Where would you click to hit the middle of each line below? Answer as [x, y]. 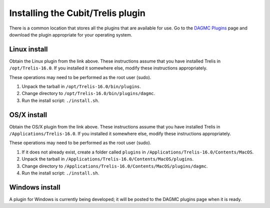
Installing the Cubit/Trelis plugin [77, 13]
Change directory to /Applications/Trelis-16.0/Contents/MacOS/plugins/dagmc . [115, 166]
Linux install [28, 49]
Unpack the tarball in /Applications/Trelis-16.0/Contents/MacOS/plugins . [108, 159]
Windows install [35, 187]
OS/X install [28, 115]
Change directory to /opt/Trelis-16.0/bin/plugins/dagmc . [88, 93]
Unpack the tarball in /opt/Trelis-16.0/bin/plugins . [81, 86]
